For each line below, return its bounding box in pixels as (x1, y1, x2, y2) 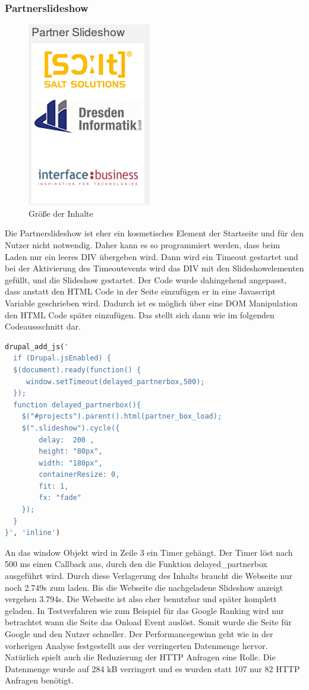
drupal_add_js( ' (5, 342, 69, 351)
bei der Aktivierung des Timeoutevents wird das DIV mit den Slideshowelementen (5, 262, 304, 274)
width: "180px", (39, 458, 103, 467)
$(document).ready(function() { (13, 365, 141, 374)
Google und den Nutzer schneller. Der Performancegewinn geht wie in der (5, 628, 273, 640)
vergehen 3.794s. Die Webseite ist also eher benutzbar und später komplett (5, 593, 277, 605)
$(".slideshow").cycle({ (21, 423, 120, 432)
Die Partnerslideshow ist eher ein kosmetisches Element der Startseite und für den (5, 227, 304, 239)
